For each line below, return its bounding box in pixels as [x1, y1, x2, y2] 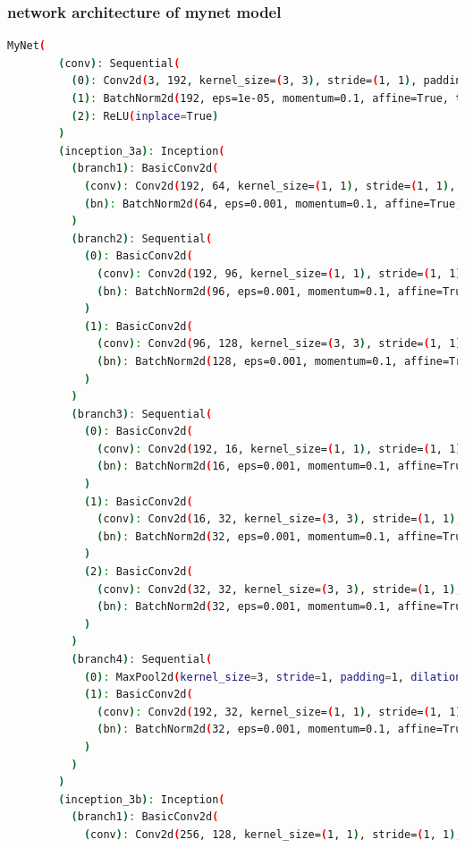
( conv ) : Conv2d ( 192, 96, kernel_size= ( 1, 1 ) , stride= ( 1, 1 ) [97, 267, 462, 280]
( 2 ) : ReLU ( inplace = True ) [71, 109, 219, 123]
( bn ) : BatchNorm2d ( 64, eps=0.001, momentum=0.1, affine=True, [83, 197, 462, 210]
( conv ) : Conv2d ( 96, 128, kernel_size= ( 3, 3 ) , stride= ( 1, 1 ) [97, 337, 462, 351]
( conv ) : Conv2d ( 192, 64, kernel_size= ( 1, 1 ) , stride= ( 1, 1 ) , [83, 179, 456, 192]
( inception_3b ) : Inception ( [58, 793, 225, 806]
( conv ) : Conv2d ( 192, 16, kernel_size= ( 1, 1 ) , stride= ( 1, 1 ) [97, 442, 462, 455]
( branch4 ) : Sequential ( [71, 653, 213, 666]
